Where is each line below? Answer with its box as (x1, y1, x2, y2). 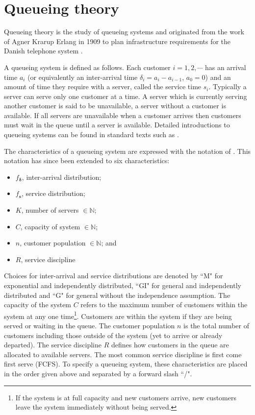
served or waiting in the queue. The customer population (4, 320, 175, 331)
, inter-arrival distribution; (22, 171, 102, 182)
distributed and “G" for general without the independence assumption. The (4, 290, 230, 300)
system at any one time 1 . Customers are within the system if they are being (4, 309, 232, 321)
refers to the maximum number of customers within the (80, 299, 248, 310)
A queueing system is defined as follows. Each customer (4, 62, 171, 72)
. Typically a (208, 81, 247, 92)
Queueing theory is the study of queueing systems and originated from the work (4, 26, 244, 37)
